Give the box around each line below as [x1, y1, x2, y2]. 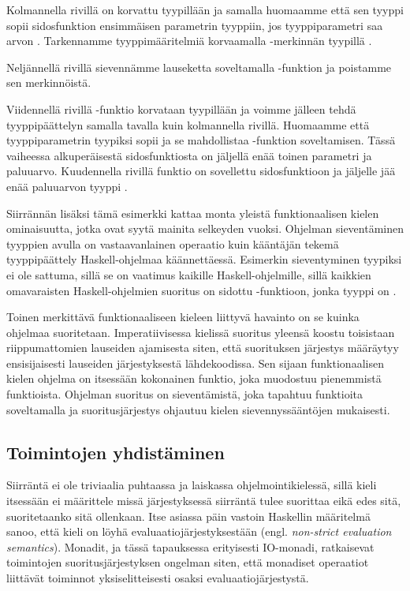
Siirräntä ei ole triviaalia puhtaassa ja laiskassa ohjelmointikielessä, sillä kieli [6, 477, 377, 493]
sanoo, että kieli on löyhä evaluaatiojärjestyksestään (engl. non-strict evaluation [6, 523, 392, 540]
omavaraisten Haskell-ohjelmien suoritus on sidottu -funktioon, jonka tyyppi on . [6, 282, 397, 298]
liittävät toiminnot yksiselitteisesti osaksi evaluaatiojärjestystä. [6, 570, 309, 586]
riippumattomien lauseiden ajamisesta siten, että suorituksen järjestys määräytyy [6, 339, 399, 356]
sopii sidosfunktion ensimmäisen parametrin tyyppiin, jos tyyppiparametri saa [6, 17, 383, 33]
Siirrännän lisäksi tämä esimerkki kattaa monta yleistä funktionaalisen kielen [6, 204, 379, 221]
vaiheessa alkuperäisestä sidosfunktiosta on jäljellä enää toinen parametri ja [6, 147, 372, 163]
